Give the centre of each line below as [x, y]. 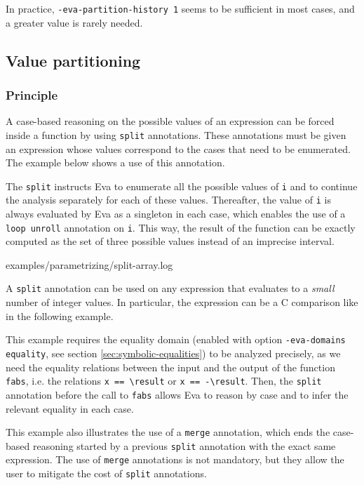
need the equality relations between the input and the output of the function [170, 367]
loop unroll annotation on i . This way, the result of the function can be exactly [181, 227]
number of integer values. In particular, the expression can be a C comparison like [182, 302]
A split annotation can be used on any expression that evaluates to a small [170, 288]
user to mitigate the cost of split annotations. [106, 473]
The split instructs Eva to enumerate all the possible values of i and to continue [182, 186]
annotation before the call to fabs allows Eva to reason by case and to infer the [177, 394]
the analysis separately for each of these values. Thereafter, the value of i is [168, 200]
